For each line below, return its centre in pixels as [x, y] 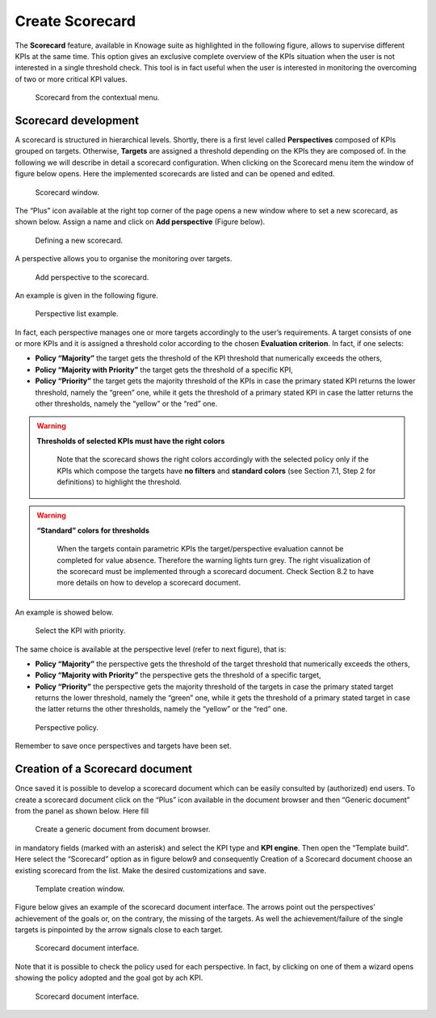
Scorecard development [77, 120]
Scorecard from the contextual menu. [97, 98]
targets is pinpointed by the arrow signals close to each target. [119, 930]
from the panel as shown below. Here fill [82, 811]
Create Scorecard [75, 21]
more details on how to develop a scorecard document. [149, 583]
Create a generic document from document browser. [123, 830]
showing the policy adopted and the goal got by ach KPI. [109, 978]
